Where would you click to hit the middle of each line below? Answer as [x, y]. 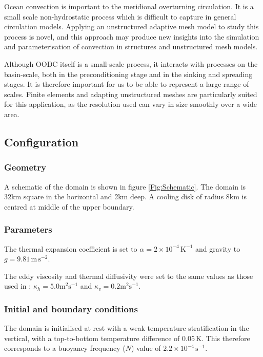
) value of [146, 348]
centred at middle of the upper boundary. [69, 206]
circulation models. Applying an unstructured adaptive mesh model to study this [131, 26]
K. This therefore [223, 338]
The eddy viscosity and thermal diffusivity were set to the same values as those [129, 276]
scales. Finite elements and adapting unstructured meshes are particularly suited [131, 94]
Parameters [28, 229]
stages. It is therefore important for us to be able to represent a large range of [127, 84]
